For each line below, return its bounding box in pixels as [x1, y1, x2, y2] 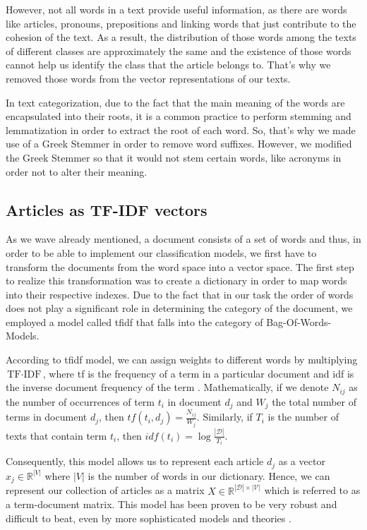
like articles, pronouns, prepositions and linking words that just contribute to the [6, 16, 356, 30]
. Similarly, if [196, 409, 253, 424]
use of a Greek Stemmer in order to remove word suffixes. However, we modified [6, 136, 352, 151]
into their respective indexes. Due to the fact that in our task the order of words [6, 287, 354, 301]
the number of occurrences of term [6, 394, 155, 409]
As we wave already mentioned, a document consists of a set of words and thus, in [6, 231, 361, 246]
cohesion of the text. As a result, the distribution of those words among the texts [6, 30, 356, 44]
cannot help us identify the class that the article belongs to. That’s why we [6, 57, 331, 72]
